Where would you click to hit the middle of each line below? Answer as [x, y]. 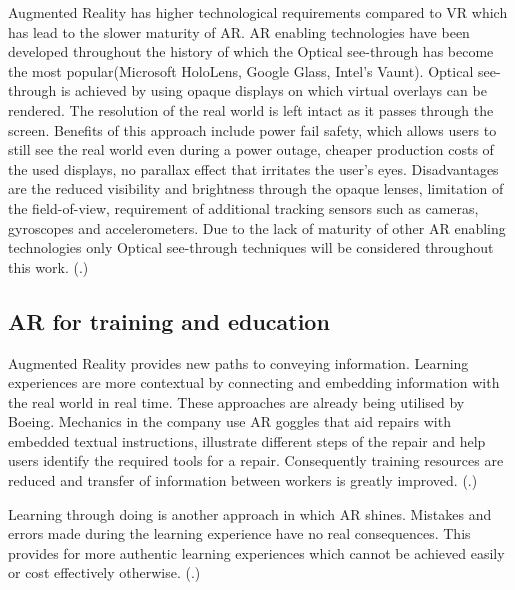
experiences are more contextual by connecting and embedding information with [254, 382]
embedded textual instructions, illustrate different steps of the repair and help [247, 440]
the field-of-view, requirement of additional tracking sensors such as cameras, [243, 207]
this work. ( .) [48, 266]
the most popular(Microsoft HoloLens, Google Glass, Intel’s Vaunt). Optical [241, 70]
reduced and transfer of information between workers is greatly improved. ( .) [243, 480]
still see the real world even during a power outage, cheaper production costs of [251, 149]
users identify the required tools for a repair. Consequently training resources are [256, 460]
